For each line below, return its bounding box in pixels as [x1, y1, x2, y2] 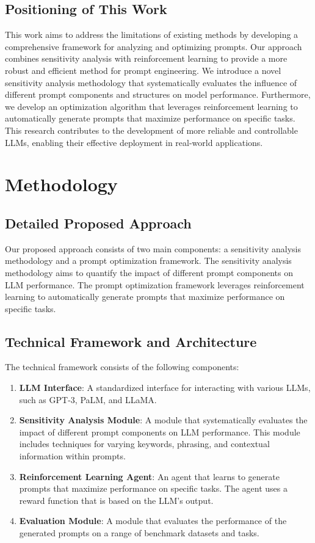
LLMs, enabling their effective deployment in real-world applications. [5, 136, 263, 148]
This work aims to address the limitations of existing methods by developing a [5, 28, 299, 41]
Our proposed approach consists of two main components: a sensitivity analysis [5, 242, 301, 255]
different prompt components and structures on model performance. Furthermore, [5, 88, 311, 101]
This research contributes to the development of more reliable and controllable [5, 123, 298, 136]
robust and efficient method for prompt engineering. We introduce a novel [5, 64, 281, 76]
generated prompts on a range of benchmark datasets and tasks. [19, 527, 259, 539]
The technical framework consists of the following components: [5, 360, 239, 373]
